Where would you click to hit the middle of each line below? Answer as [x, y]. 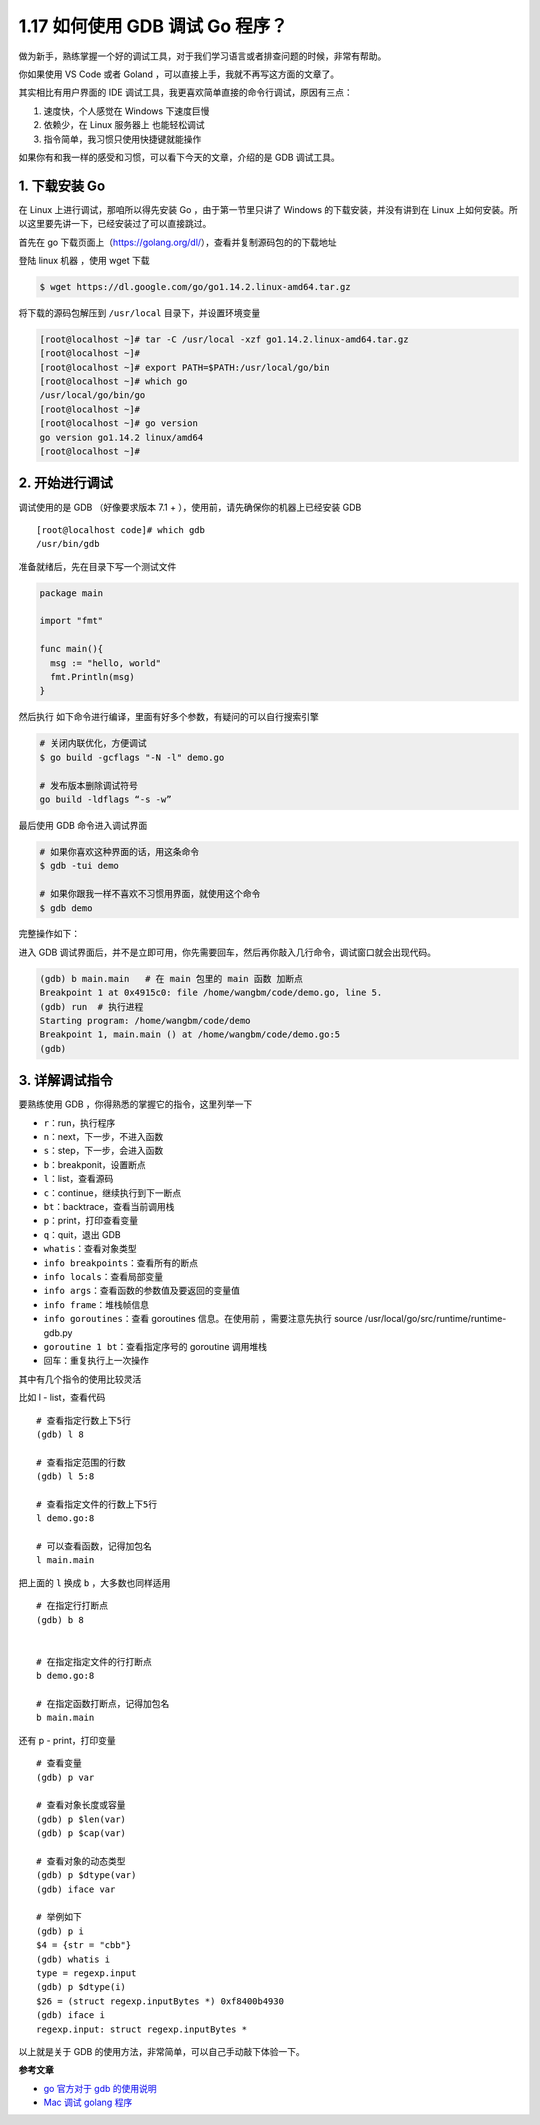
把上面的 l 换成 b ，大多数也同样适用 [94, 1582]
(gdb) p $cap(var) [81, 1833]
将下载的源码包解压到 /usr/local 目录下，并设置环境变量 [139, 312]
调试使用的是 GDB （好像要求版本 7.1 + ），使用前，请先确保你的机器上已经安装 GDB [190, 507]
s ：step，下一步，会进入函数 [103, 1151]
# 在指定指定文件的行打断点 [94, 1661]
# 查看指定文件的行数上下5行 [97, 1504]
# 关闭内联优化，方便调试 [93, 743]
